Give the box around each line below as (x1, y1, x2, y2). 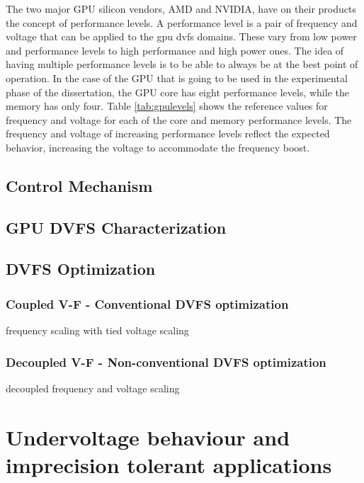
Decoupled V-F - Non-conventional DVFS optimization (6, 353, 326, 370)
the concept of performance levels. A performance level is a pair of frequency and (6, 15, 358, 30)
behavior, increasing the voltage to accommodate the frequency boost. (6, 140, 310, 154)
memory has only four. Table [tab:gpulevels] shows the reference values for (6, 98, 328, 113)
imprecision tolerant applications (6, 450, 332, 479)
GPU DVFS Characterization (6, 216, 227, 238)
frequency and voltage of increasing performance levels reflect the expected (6, 126, 330, 141)
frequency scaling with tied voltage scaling (6, 323, 189, 338)
